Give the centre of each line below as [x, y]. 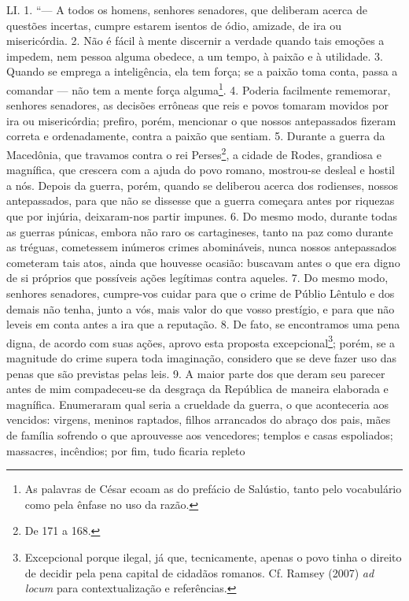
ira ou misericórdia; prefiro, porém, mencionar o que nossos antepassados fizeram [201, 120]
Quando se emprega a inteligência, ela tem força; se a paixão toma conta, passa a [202, 71]
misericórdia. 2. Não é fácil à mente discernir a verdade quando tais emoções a [195, 41]
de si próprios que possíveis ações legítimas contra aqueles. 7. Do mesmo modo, [197, 278]
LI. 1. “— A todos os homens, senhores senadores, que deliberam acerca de [187, 9]
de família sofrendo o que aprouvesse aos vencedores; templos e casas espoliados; [200, 435]
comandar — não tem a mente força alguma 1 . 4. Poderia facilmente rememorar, [199, 88]
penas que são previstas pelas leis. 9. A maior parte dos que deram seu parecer [196, 373]
